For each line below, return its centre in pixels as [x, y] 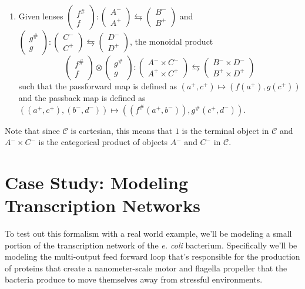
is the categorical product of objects [103, 142]
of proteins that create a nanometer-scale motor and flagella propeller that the [146, 268]
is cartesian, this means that [122, 130]
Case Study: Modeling [97, 182]
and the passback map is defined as [82, 98]
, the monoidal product [172, 41]
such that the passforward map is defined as [98, 86]
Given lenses [41, 16]
